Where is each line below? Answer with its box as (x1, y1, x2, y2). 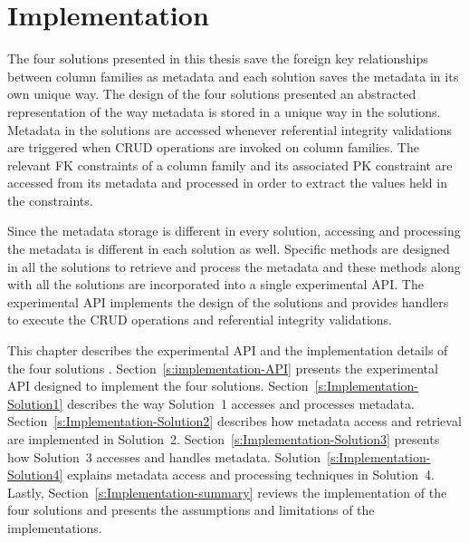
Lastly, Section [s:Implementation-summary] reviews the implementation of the (7, 482, 447, 501)
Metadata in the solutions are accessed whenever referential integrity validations (7, 120, 452, 139)
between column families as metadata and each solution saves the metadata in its (7, 66, 459, 85)
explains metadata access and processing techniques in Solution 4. (67, 465, 435, 484)
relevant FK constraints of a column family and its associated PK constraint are (7, 155, 453, 174)
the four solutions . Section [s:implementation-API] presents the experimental (7, 358, 438, 377)
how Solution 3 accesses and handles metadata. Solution (7, 447, 321, 466)
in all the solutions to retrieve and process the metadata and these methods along (7, 257, 461, 276)
